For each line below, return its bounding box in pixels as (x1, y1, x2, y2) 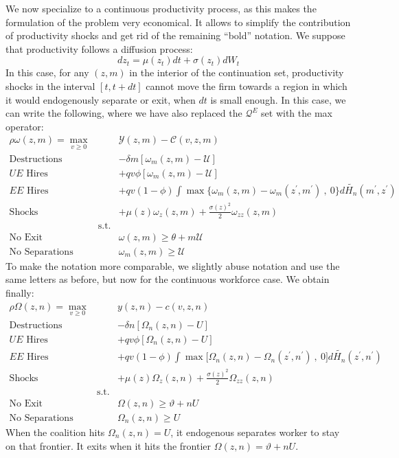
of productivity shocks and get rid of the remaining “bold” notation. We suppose (5, 28, 345, 43)
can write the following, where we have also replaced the (5, 106, 242, 120)
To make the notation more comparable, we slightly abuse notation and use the (5, 258, 340, 273)
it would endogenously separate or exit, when (5, 92, 196, 106)
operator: (5, 119, 44, 133)
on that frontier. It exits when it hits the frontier (5, 438, 211, 453)
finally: (5, 285, 34, 299)
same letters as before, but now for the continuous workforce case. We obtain (5, 272, 330, 286)
